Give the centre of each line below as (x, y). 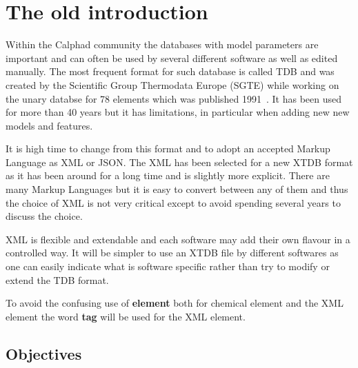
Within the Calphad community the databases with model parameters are (162, 44)
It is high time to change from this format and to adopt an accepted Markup (168, 149)
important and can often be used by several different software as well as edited (172, 58)
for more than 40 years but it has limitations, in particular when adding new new (178, 112)
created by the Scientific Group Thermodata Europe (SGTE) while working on (172, 84)
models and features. (49, 125)
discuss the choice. (44, 216)
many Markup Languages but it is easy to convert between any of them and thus (177, 189)
